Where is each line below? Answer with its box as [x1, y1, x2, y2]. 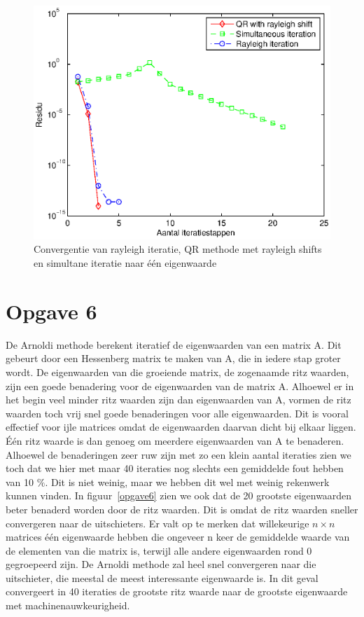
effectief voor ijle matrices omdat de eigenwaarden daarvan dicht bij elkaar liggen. [6, 420, 356, 434]
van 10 [6, 474, 34, 489]
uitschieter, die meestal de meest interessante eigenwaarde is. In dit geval [6, 570, 318, 585]
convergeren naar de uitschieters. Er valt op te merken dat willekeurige [6, 515, 309, 530]
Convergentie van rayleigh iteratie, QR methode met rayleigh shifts [34, 242, 322, 256]
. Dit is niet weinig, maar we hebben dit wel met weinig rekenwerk [45, 474, 330, 489]
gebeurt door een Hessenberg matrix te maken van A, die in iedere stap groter [6, 351, 341, 366]
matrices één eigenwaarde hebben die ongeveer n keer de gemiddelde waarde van [6, 529, 350, 544]
